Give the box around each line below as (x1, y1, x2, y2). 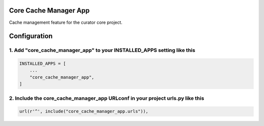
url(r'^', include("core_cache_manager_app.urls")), (19, 108, 149, 114)
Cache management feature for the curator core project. (9, 19, 123, 25)
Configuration (9, 32, 53, 40)
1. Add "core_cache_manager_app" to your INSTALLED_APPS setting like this (9, 47, 196, 54)
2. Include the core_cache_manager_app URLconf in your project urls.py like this (9, 95, 204, 102)
